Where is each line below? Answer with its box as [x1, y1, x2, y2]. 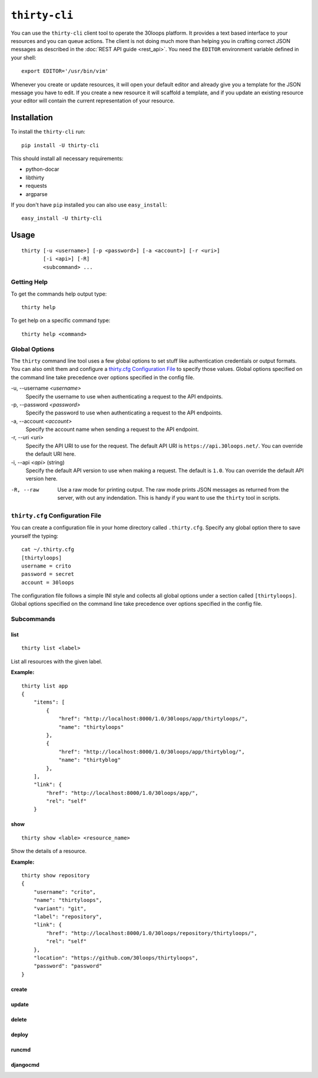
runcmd [11, 1046, 31, 1053]
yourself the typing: [11, 532, 59, 539]
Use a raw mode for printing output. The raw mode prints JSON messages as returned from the [57, 486, 289, 493]
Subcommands [11, 615, 55, 623]
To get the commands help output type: [11, 290, 107, 297]
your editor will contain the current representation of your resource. [11, 97, 175, 104]
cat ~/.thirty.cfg [21, 546, 75, 553]
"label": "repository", [33, 913, 102, 920]
